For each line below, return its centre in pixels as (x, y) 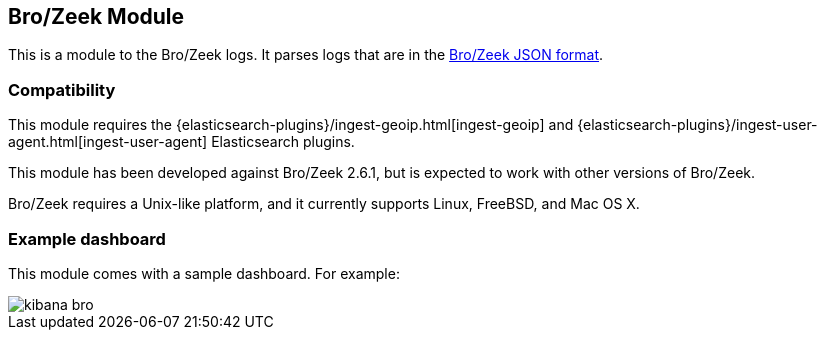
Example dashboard (87, 238)
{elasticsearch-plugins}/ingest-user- (697, 125)
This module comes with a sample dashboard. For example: (204, 273)
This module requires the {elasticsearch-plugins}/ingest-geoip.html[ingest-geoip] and (291, 125)
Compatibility (62, 89)
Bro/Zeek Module (96, 16)
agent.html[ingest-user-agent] (108, 142)
